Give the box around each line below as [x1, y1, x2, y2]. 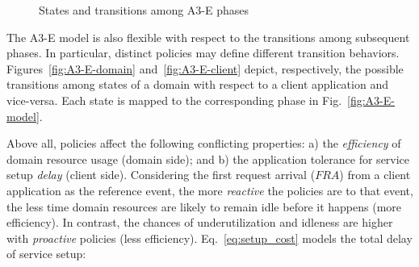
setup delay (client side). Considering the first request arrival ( [6, 166, 316, 183]
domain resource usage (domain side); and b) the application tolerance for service [6, 150, 410, 167]
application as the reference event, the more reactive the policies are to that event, [6, 181, 413, 198]
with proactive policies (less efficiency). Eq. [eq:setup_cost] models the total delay [6, 229, 413, 246]
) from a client [339, 166, 411, 183]
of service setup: [6, 245, 86, 262]
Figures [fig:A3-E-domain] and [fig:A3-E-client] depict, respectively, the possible [6, 60, 404, 77]
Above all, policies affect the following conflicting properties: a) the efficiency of [6, 135, 401, 152]
